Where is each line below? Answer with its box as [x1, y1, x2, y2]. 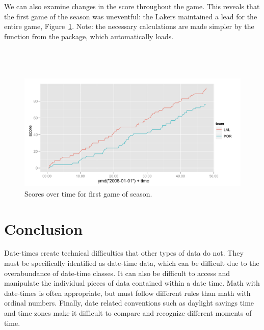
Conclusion [4, 218, 83, 239]
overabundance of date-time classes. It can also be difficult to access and [4, 267, 230, 278]
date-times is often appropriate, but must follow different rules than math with [4, 287, 251, 298]
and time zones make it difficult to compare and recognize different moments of [4, 308, 252, 318]
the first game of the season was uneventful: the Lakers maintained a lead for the [4, 11, 257, 21]
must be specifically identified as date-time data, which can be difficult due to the [4, 258, 259, 268]
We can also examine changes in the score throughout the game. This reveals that [4, 1, 260, 11]
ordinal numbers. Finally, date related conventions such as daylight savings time [4, 297, 254, 308]
